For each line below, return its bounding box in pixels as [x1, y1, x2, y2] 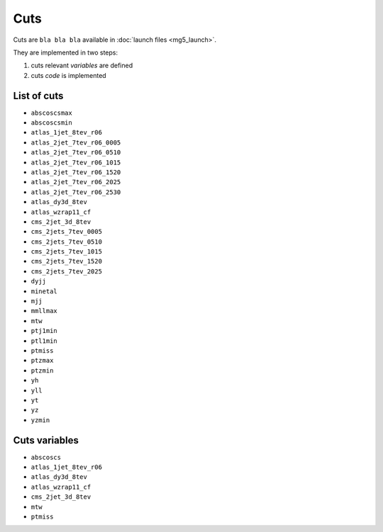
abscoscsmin [30, 119, 72, 127]
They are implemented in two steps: [13, 48, 118, 57]
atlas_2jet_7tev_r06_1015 [30, 158, 121, 166]
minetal [30, 287, 58, 295]
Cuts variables [13, 434, 79, 446]
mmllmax [30, 307, 58, 315]
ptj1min [30, 327, 58, 335]
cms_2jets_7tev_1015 [30, 248, 103, 256]
